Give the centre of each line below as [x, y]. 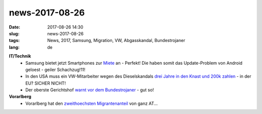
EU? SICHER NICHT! [46, 83]
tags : [14, 41]
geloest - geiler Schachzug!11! [56, 70]
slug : [14, 33]
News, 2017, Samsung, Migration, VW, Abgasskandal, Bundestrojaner [116, 41]
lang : [14, 47]
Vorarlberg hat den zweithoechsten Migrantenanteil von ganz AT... [91, 103]
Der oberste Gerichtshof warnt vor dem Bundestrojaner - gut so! [90, 90]
